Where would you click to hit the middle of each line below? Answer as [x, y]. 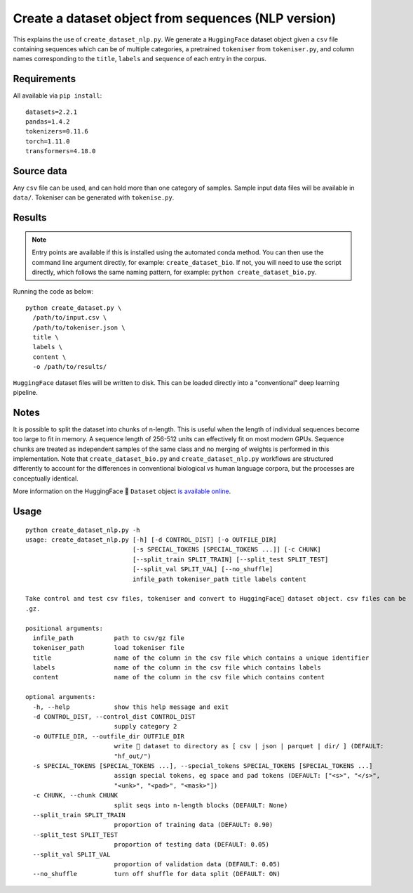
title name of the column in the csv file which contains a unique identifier [201, 658]
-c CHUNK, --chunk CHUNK [75, 795]
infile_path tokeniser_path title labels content [219, 579]
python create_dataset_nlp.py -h [83, 530]
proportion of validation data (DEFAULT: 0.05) [197, 864]
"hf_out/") [133, 756]
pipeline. [25, 392]
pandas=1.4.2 [48, 122]
